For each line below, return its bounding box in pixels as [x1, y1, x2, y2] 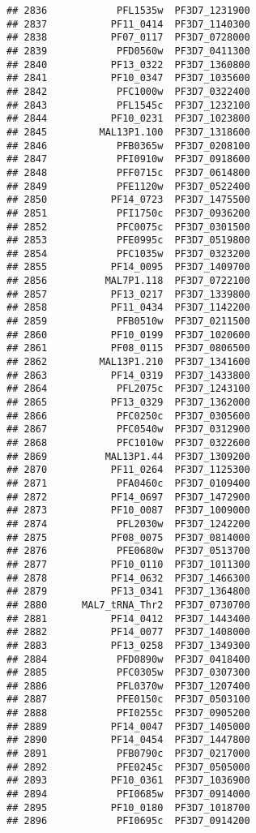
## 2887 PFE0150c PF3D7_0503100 [6, 693, 250, 706]
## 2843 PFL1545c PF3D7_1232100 [6, 99, 250, 111]
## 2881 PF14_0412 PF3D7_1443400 [6, 612, 250, 625]
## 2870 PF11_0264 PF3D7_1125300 [6, 464, 250, 476]
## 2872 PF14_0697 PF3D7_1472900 [6, 491, 250, 503]
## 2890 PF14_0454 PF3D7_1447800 [6, 734, 250, 746]
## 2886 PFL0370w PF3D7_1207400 [6, 680, 250, 692]
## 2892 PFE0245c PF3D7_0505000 [6, 761, 250, 773]
